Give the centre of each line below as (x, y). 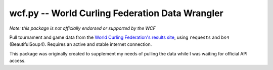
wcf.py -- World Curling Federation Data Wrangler (116, 13)
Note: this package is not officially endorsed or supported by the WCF (83, 28)
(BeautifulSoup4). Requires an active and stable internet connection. (81, 44)
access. (17, 61)
